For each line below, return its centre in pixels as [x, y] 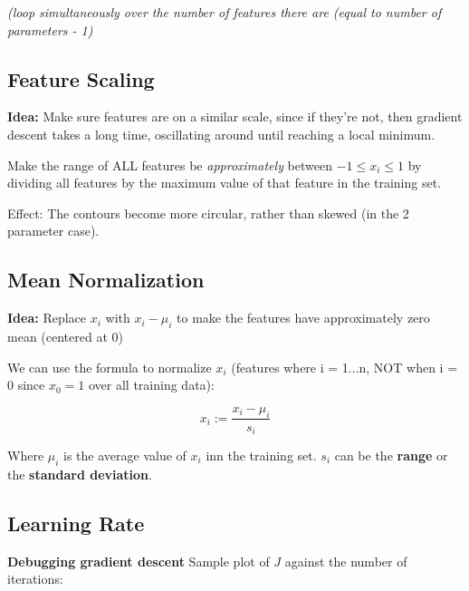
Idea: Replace [47, 318]
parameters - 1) [50, 29]
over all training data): [151, 385]
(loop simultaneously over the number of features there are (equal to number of [225, 12]
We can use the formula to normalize [110, 367]
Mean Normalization [106, 280]
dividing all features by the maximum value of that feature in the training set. [225, 183]
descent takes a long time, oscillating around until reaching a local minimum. [221, 134]
